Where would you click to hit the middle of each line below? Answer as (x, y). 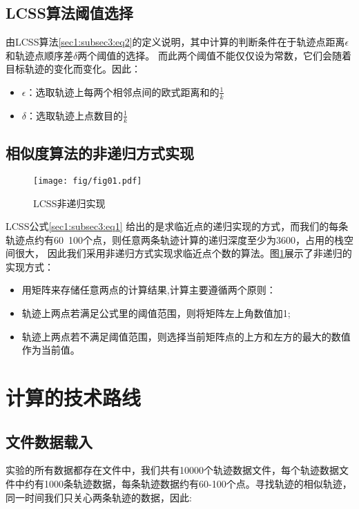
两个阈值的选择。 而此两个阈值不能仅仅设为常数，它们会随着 (214, 55)
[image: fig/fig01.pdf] (88, 181)
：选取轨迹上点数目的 (75, 115)
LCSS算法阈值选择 (69, 13)
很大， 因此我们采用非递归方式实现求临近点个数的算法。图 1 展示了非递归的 (183, 253)
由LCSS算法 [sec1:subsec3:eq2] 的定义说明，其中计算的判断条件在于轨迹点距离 (175, 42)
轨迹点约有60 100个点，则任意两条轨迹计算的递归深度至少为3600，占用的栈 (175, 239)
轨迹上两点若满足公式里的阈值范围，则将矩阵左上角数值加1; (156, 313)
